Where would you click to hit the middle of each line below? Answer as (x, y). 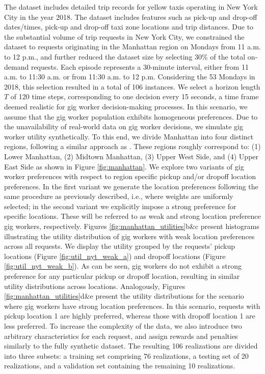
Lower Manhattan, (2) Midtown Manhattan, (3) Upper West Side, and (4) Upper (131, 156)
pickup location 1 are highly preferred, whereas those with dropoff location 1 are (130, 316)
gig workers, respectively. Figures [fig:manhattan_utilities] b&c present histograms (132, 226)
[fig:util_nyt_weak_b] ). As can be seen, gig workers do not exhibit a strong (123, 266)
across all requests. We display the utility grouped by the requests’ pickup (120, 246)
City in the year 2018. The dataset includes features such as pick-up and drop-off (131, 17)
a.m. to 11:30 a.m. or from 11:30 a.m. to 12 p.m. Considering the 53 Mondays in (130, 77)
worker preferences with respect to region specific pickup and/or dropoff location (130, 176)
